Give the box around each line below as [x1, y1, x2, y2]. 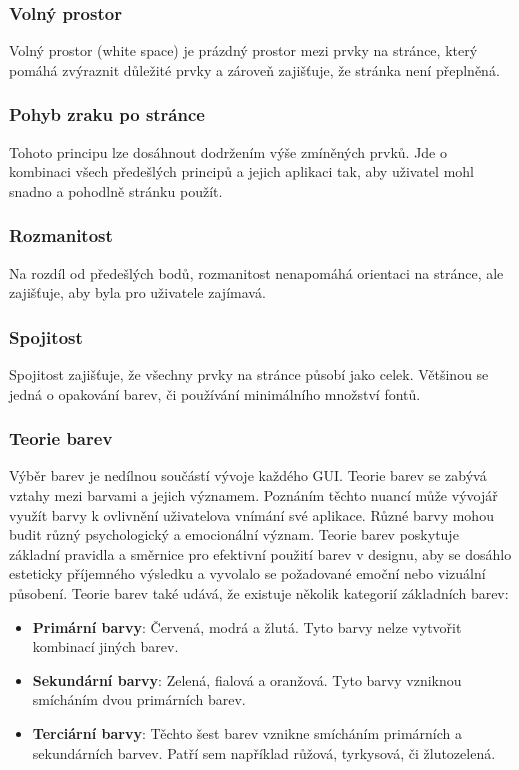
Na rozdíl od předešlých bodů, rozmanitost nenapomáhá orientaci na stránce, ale [9, 262, 504, 283]
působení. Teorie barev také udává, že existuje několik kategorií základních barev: [9, 583, 509, 603]
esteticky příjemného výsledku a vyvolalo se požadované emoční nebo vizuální [9, 563, 486, 584]
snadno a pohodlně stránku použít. [9, 180, 223, 201]
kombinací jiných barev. [32, 636, 179, 657]
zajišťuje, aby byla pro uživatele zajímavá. [9, 282, 266, 303]
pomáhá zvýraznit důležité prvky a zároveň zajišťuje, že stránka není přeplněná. [9, 59, 500, 80]
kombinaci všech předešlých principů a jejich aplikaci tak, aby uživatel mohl [9, 161, 474, 182]
